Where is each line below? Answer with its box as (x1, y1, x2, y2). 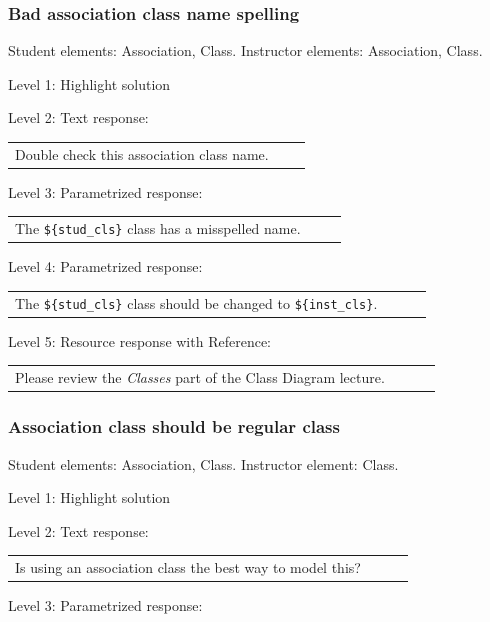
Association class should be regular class (8, 414, 340, 439)
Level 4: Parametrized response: (8, 256, 203, 277)
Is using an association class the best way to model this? (15, 557, 361, 578)
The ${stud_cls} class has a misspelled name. (15, 218, 301, 239)
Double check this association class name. (15, 143, 269, 164)
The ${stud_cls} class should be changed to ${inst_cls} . (15, 292, 378, 313)
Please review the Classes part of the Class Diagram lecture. (15, 367, 385, 388)
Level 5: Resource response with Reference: (8, 330, 271, 351)
